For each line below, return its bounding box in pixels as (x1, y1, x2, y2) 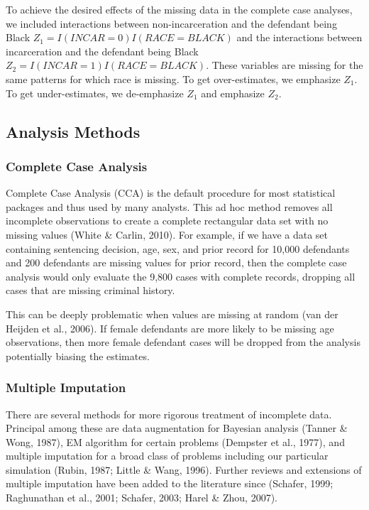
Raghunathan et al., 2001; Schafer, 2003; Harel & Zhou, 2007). (6, 490, 277, 505)
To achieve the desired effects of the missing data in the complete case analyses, (6, 2, 353, 16)
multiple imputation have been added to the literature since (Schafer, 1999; (6, 476, 334, 491)
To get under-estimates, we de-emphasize (6, 85, 184, 100)
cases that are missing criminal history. (6, 283, 175, 298)
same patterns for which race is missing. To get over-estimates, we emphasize (6, 71, 341, 86)
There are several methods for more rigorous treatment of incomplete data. (6, 406, 332, 421)
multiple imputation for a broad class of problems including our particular (6, 448, 329, 463)
